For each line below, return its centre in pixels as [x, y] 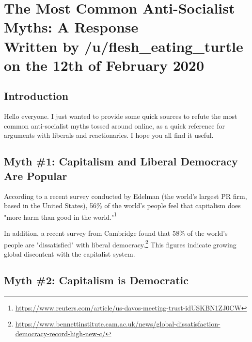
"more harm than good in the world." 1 [61, 216]
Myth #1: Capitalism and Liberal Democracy [121, 161]
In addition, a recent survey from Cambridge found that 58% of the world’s [116, 233]
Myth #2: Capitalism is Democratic [96, 280]
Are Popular [36, 175]
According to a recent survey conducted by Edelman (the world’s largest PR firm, [126, 196]
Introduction [36, 96]
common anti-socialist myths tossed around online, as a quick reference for [114, 125]
